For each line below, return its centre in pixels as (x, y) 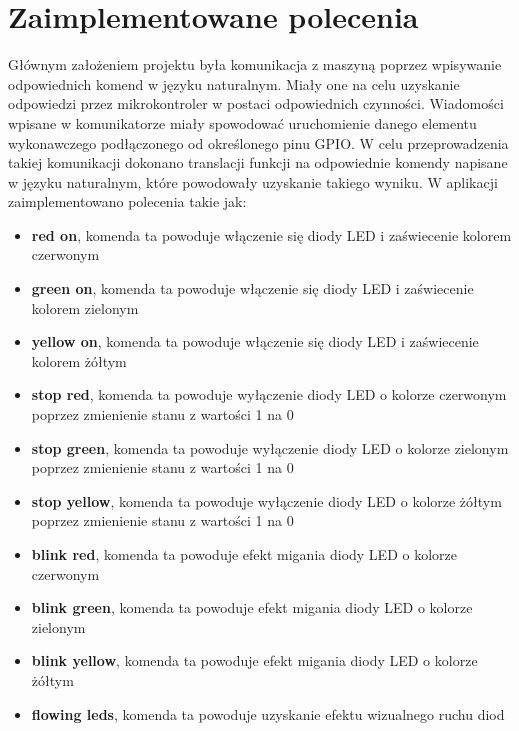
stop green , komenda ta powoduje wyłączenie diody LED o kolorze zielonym (270, 447)
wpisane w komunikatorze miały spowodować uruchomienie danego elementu (242, 122)
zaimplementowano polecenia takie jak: (127, 201)
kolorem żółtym (79, 360)
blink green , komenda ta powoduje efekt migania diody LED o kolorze (252, 607)
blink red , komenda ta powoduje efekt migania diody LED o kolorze (244, 554)
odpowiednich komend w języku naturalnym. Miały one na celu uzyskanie (234, 83)
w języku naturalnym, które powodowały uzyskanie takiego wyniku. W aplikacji (253, 181)
